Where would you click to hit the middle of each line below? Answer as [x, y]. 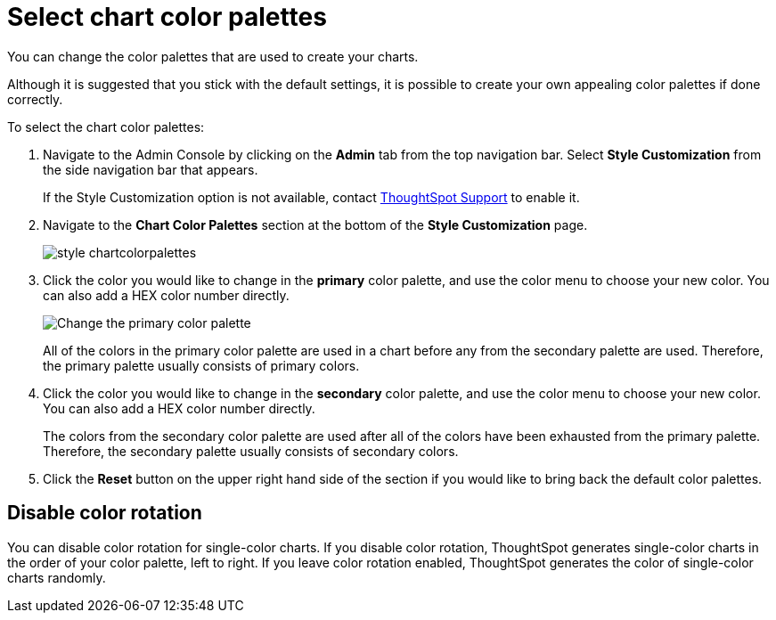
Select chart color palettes [167, 17]
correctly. [35, 99]
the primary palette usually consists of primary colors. [201, 365]
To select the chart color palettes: [106, 126]
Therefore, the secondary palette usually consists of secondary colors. [251, 451]
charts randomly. [57, 577]
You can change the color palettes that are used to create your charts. [213, 56]
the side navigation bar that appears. [151, 169]
